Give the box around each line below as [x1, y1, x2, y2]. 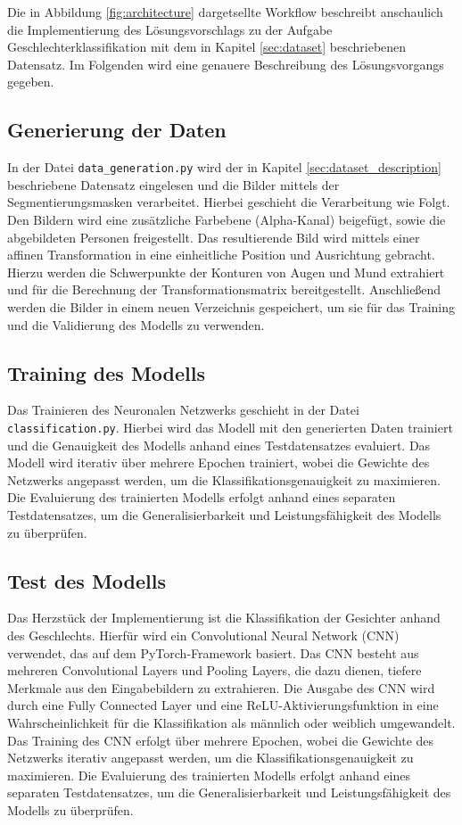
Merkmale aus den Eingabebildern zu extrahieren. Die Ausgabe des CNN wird [7, 678, 435, 697]
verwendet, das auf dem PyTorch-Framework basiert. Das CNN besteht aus [7, 643, 419, 662]
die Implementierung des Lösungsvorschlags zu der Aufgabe [7, 20, 333, 38]
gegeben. [7, 72, 54, 91]
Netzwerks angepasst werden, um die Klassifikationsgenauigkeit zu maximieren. [7, 470, 441, 489]
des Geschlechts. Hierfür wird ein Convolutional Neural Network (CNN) [7, 625, 400, 644]
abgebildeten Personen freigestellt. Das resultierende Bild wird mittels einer [7, 227, 420, 246]
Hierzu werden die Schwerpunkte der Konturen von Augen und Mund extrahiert [7, 262, 445, 281]
